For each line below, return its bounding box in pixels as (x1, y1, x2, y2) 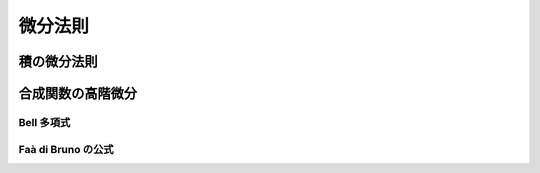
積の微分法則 (18, 53, 98, 70)
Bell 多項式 (18, 115, 71, 129)
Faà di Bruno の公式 (18, 142, 114, 156)
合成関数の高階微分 (18, 85, 137, 102)
